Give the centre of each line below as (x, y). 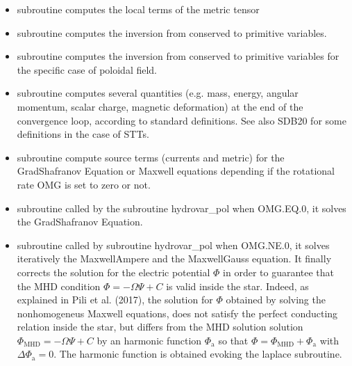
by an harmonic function (149, 340)
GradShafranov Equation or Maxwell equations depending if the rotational (176, 171)
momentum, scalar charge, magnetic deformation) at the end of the (160, 106)
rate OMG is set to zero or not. (84, 184)
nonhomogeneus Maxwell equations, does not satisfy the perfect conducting (177, 313)
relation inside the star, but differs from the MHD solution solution (160, 327)
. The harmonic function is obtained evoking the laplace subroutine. (198, 354)
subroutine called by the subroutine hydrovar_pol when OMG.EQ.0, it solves (182, 208)
